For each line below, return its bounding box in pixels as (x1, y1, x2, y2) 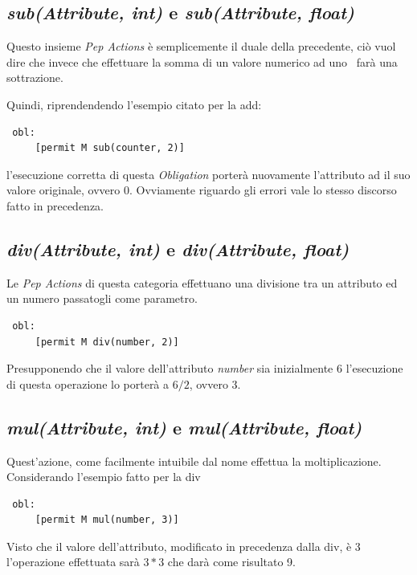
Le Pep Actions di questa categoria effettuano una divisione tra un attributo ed (6, 274, 398, 291)
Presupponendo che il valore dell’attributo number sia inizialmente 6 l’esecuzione (6, 360, 403, 377)
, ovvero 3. (189, 375, 241, 392)
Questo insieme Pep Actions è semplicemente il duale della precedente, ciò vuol (6, 38, 396, 55)
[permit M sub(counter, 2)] (35, 142, 185, 154)
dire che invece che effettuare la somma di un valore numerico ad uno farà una (6, 53, 398, 70)
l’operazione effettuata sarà (6, 553, 140, 570)
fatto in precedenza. (6, 197, 104, 214)
